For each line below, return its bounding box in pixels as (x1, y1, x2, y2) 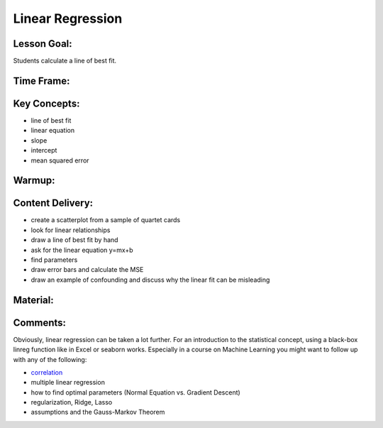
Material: (13, 294, 54, 306)
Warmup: (13, 175, 55, 187)
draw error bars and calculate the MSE (30, 265, 144, 274)
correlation (30, 368, 63, 376)
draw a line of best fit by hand (30, 236, 118, 244)
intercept (30, 146, 57, 155)
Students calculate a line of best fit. (13, 57, 117, 65)
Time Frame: (13, 75, 70, 87)
